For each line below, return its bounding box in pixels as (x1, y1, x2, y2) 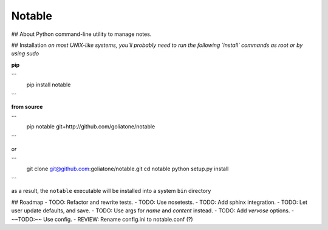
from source (11, 103, 43, 111)
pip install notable (26, 81, 71, 88)
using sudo (11, 50, 39, 57)
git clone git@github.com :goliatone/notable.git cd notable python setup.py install (26, 165, 229, 172)
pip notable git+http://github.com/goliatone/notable (26, 123, 155, 130)
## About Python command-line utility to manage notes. (11, 30, 152, 38)
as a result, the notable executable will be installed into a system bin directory (11, 187, 211, 195)
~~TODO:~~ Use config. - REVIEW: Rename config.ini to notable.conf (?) (11, 215, 194, 223)
